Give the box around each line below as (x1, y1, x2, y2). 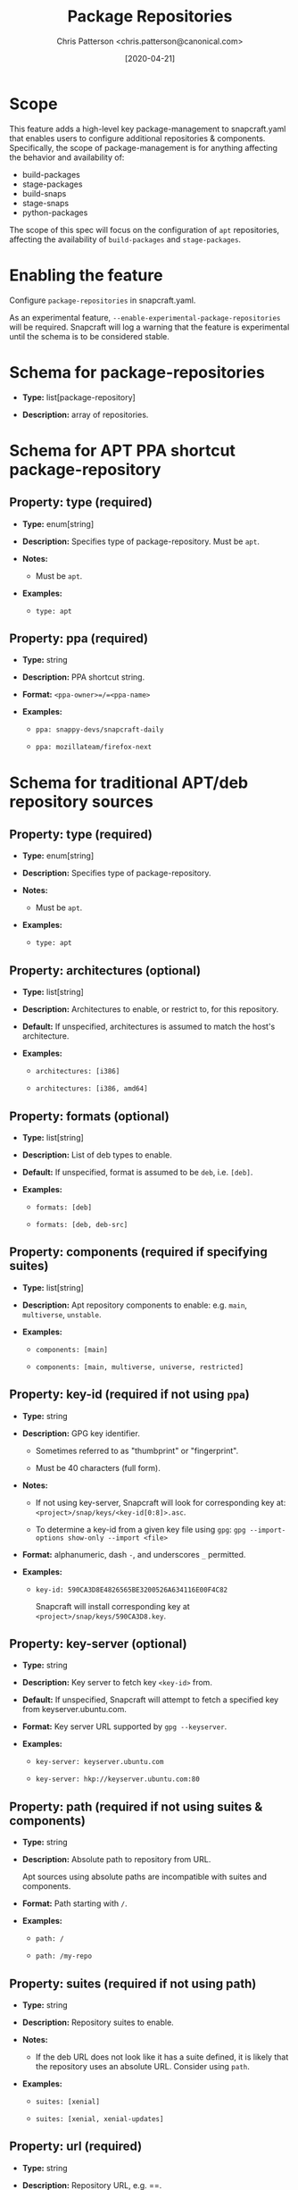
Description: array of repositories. (21, 409, 149, 420)
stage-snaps (21, 197, 70, 208)
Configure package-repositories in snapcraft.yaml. (9, 295, 196, 305)
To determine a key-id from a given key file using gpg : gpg (35, 1524, 246, 1534)
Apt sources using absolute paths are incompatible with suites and (21, 1871, 268, 1882)
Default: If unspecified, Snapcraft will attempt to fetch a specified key (21, 1694, 279, 1705)
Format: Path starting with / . (21, 1898, 128, 1909)
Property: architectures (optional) (9, 963, 202, 978)
